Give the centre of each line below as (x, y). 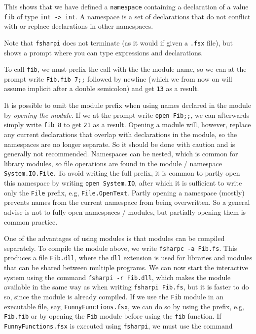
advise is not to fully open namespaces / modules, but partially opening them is (125, 212)
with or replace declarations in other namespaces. (79, 26)
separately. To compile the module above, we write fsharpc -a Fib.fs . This (121, 248)
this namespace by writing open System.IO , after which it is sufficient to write (123, 183)
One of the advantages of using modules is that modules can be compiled (114, 238)
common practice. (31, 221)
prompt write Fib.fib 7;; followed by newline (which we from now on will (118, 78)
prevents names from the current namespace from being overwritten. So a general (127, 202)
